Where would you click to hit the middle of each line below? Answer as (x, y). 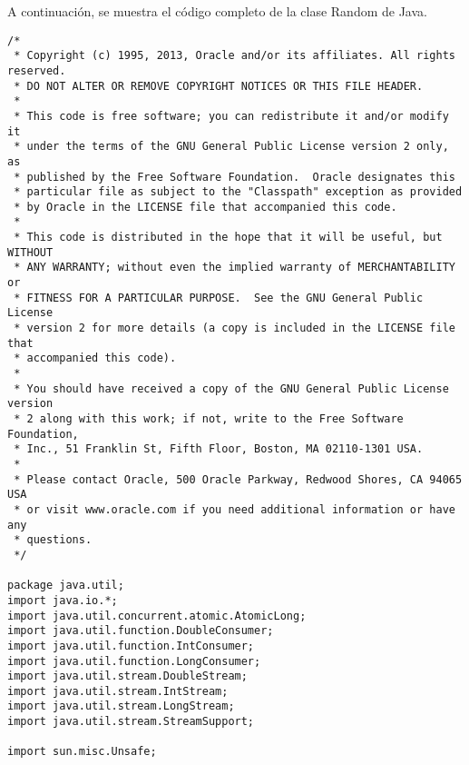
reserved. (37, 70)
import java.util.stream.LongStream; (121, 706)
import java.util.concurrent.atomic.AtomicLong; (157, 616)
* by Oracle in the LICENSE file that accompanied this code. (205, 207)
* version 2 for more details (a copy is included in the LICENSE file (234, 328)
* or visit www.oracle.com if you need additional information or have (234, 509)
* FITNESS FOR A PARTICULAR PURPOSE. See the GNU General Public (219, 298)
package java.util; (66, 586)
